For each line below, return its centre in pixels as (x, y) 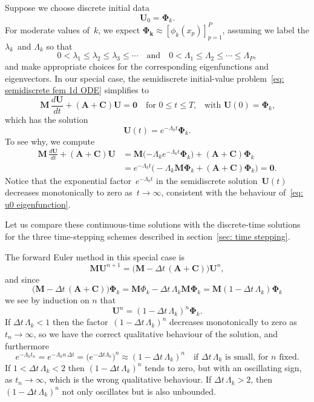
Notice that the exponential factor (68, 180)
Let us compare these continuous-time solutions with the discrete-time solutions (153, 224)
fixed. (289, 357)
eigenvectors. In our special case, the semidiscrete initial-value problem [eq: (145, 78)
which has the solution (47, 119)
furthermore (27, 345)
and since (22, 279)
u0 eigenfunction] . (38, 204)
